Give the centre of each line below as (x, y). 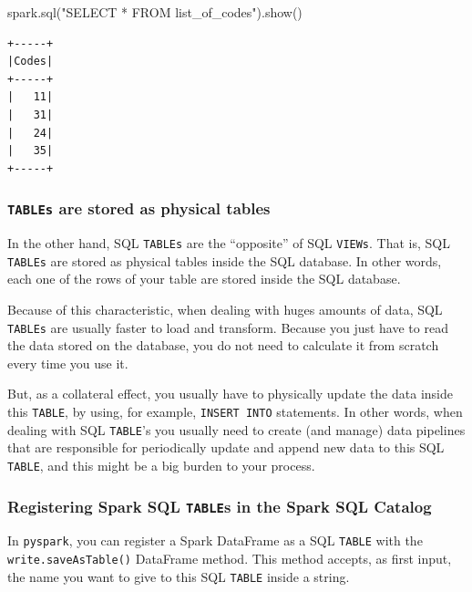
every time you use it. (68, 363)
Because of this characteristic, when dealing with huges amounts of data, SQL (225, 310)
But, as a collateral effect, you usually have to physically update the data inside (230, 394)
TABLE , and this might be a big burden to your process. (161, 465)
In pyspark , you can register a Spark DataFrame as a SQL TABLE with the (215, 540)
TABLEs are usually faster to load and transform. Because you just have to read (228, 327)
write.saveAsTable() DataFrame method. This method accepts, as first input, (230, 559)
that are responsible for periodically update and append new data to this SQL (226, 447)
